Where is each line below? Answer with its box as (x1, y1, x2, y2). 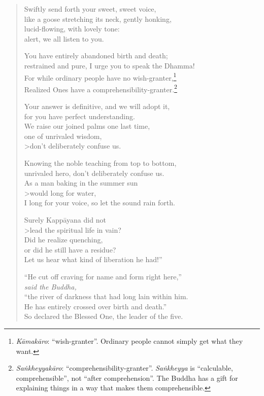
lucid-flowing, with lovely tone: (24, 23, 120, 34)
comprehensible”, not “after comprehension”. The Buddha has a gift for (16, 372, 238, 383)
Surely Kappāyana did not (24, 214, 106, 225)
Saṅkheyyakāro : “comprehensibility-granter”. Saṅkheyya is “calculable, (16, 363, 233, 373)
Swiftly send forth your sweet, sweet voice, (24, 4, 156, 14)
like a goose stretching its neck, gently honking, (24, 13, 172, 24)
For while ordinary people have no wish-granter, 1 (24, 70, 177, 83)
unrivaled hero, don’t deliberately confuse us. (24, 167, 164, 178)
